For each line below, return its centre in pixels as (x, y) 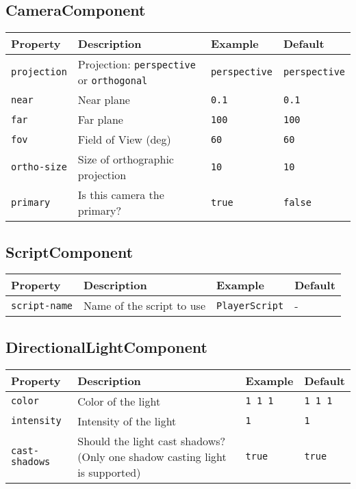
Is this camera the (121, 195)
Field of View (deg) (124, 140)
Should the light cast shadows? (152, 440)
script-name (42, 305)
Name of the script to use (144, 306)
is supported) (109, 472)
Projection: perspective (137, 64)
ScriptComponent (69, 251)
